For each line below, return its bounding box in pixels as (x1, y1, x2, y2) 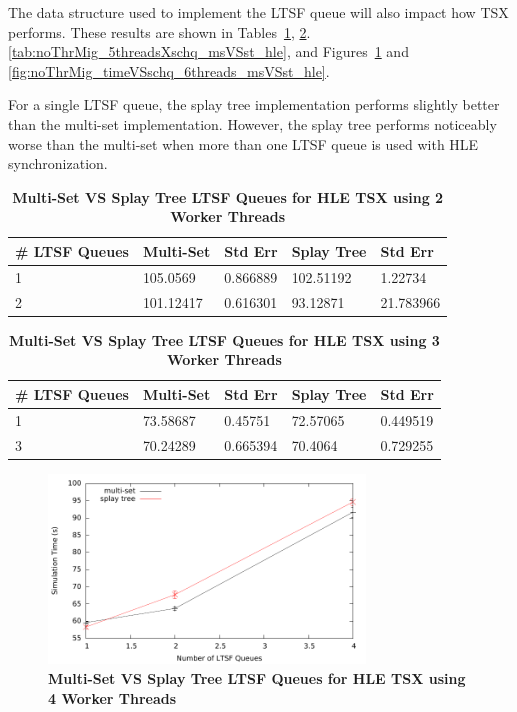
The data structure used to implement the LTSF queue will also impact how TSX (8, 2, 509, 22)
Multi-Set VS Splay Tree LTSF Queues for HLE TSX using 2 (12, 186, 444, 207)
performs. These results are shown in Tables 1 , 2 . (8, 21, 311, 42)
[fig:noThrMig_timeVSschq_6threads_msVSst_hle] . (8, 60, 330, 81)
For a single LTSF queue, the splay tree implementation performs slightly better (8, 94, 500, 115)
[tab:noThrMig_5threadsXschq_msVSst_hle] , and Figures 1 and (8, 41, 409, 62)
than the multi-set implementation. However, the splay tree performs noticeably (8, 113, 497, 134)
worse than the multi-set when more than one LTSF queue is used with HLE (8, 133, 479, 154)
